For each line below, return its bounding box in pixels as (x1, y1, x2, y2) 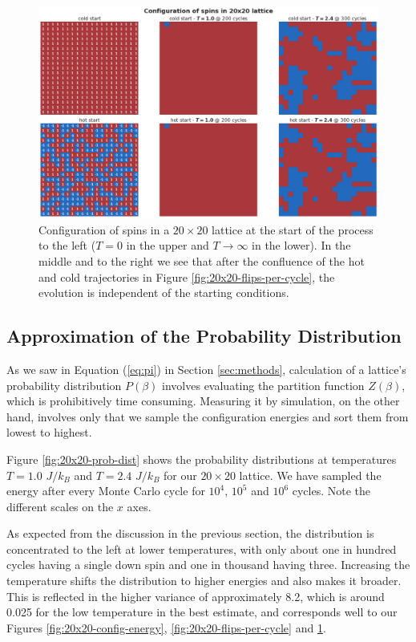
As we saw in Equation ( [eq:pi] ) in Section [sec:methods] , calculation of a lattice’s (6, 360, 406, 377)
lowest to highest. (6, 424, 92, 441)
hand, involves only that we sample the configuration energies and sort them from (6, 408, 409, 425)
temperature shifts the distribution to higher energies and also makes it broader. (6, 572, 402, 589)
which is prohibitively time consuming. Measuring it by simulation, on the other (6, 392, 400, 409)
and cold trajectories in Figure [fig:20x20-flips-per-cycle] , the (38, 268, 335, 285)
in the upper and (126, 237, 209, 254)
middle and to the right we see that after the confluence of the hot (38, 252, 365, 269)
